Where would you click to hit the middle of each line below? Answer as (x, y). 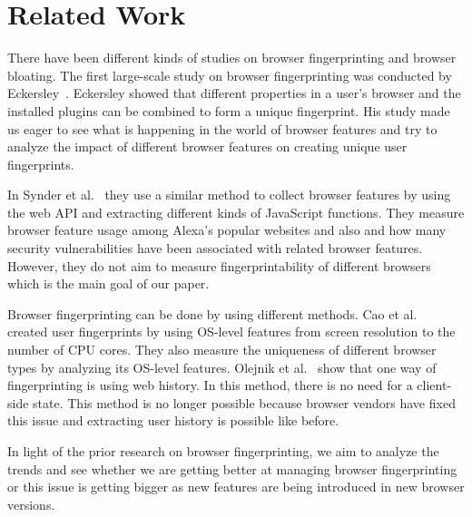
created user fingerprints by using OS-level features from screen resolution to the (231, 332)
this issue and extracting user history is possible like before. (173, 420)
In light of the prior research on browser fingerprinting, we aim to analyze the (223, 451)
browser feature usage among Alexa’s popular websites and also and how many (227, 230)
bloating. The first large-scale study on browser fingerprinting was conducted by (230, 75)
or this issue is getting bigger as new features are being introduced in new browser (236, 487)
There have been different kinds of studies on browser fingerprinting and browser (232, 58)
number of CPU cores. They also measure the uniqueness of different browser (222, 350)
